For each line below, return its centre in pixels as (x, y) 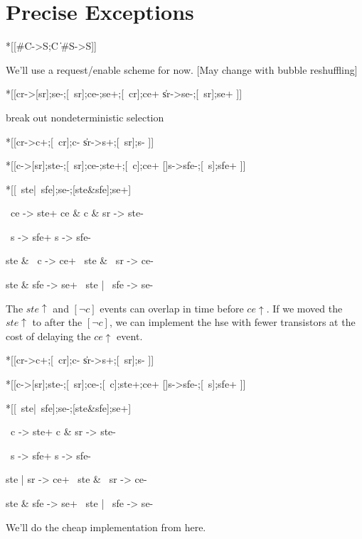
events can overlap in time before (172, 308)
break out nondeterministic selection (85, 117)
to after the (57, 322)
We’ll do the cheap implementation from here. (106, 527)
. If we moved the (304, 308)
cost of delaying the (48, 336)
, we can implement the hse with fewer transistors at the (232, 322)
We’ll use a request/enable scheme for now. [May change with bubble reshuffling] (182, 69)
